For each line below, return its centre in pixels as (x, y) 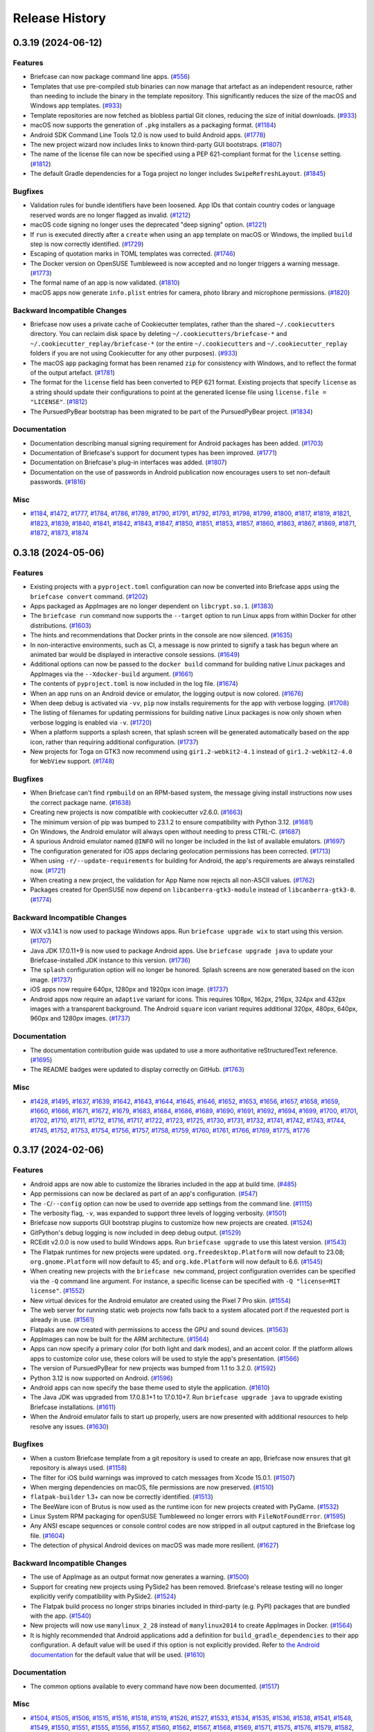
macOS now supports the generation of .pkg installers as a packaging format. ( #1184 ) (153, 125)
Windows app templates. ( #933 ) (76, 106)
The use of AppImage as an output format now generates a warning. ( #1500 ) (140, 1577)
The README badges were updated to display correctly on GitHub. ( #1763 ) (137, 1070)
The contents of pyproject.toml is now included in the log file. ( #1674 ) (134, 684)
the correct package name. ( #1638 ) (81, 802)
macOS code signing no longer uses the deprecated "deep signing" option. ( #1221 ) (149, 224)
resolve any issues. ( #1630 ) (69, 1426)
